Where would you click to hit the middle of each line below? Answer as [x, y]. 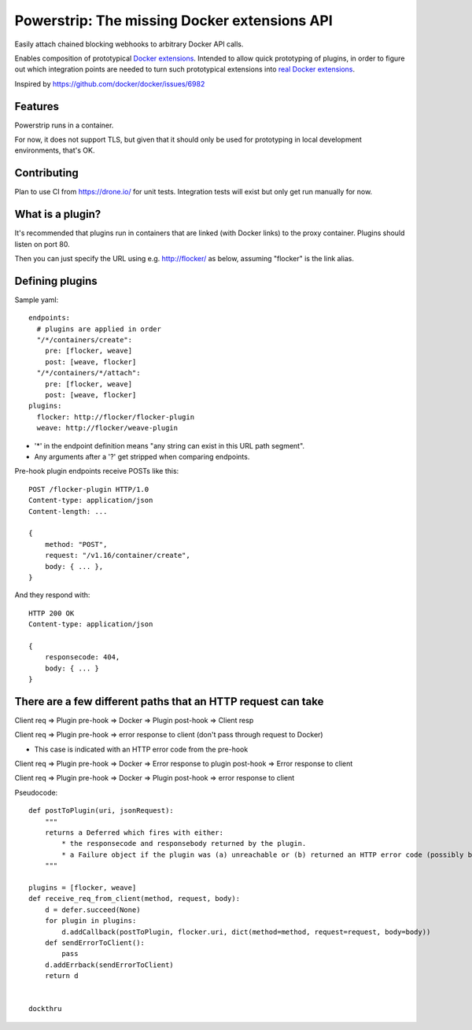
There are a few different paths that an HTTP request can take [169, 701]
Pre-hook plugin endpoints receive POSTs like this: [97, 471]
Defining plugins [56, 281]
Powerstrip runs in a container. [64, 125]
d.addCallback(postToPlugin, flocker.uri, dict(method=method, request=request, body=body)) [246, 932]
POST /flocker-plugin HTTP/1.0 [89, 489]
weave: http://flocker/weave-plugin [107, 428]
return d [61, 976]
